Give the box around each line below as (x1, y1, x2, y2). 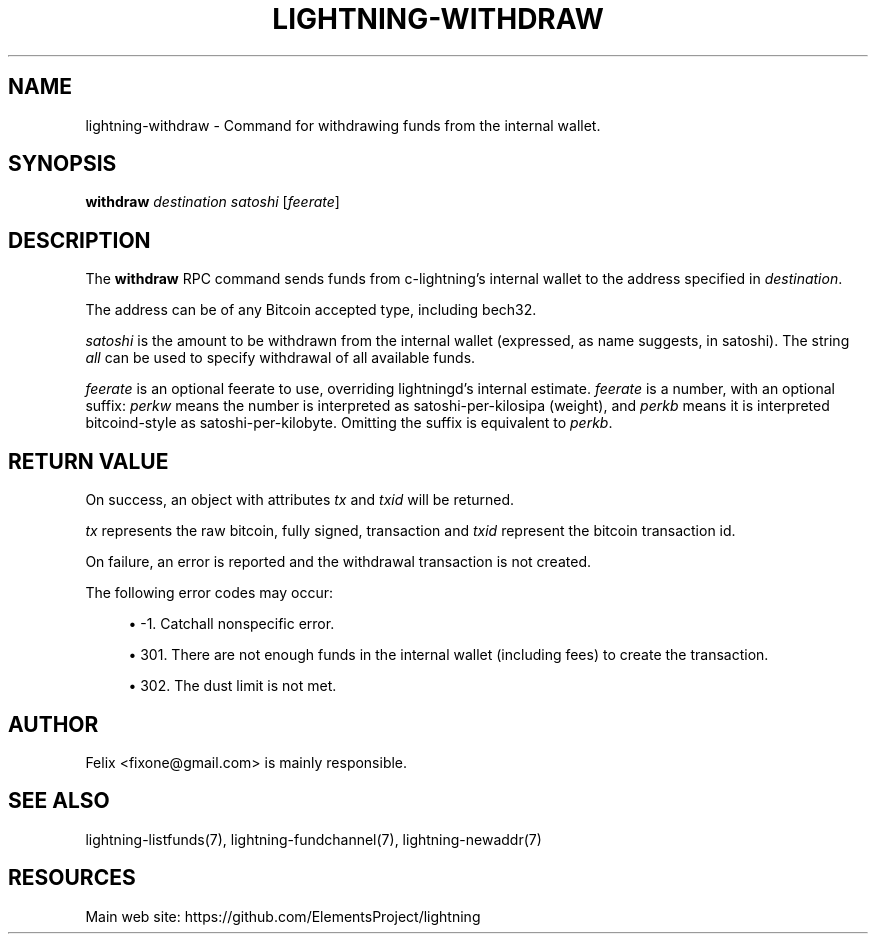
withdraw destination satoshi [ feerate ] (85, 193, 340, 211)
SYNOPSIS (8, 151, 117, 177)
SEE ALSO (8, 788, 110, 814)
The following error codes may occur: (85, 584, 333, 602)
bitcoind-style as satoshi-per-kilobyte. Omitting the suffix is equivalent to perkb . (85, 414, 613, 432)
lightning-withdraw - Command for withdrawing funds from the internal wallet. (85, 116, 601, 134)
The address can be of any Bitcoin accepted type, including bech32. (85, 301, 537, 319)
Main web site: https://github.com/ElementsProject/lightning (85, 907, 481, 925)
